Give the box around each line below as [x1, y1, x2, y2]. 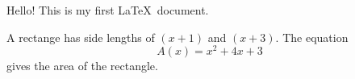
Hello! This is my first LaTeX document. [6, 2, 209, 18]
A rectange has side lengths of [6, 28, 155, 45]
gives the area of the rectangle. [6, 57, 158, 74]
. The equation [275, 28, 349, 45]
